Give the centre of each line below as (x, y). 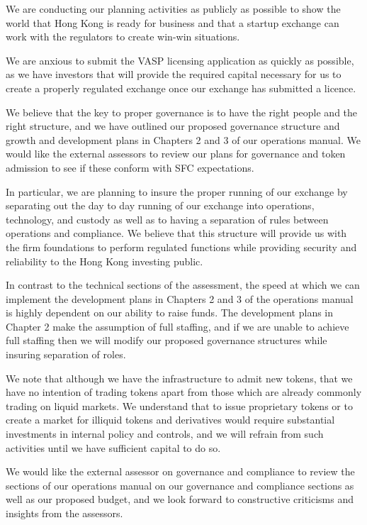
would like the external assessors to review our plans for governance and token (176, 154)
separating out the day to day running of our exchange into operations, (160, 205)
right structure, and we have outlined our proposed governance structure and (173, 126)
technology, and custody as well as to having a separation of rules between (167, 219)
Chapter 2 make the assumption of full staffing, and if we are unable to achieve (177, 326)
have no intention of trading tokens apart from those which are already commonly (184, 392)
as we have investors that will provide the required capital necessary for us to (174, 74)
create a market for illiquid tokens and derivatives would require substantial (170, 420)
